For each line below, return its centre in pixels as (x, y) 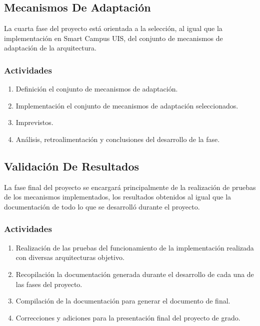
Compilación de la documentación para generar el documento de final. (123, 301)
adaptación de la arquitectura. (50, 48)
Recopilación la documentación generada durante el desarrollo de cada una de (135, 274)
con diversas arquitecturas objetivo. (70, 257)
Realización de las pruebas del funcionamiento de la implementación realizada (135, 247)
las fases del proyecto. (49, 284)
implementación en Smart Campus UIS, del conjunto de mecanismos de (113, 38)
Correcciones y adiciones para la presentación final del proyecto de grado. (128, 317)
